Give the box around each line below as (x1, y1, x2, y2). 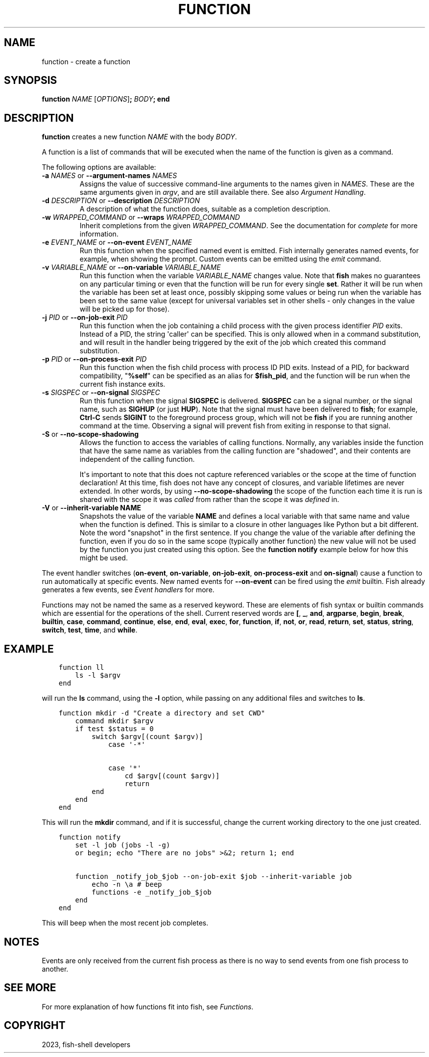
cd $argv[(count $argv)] (124, 772, 220, 780)
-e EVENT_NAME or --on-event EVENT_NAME (42, 238, 192, 247)
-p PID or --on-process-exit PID (42, 355, 147, 364)
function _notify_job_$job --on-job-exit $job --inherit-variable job (75, 872, 352, 881)
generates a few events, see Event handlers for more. (42, 585, 214, 594)
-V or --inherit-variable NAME (42, 503, 141, 512)
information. (79, 230, 119, 238)
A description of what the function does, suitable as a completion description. (79, 205, 330, 213)
